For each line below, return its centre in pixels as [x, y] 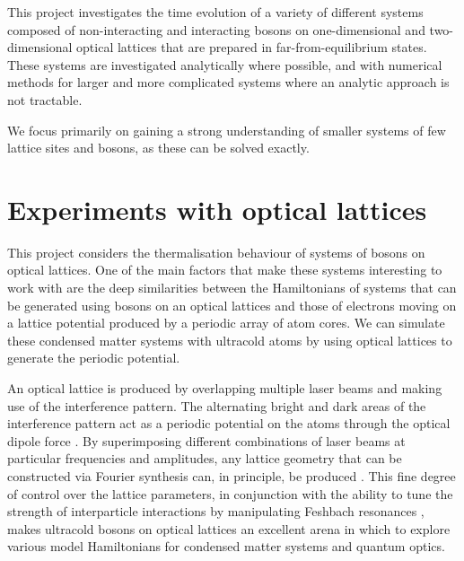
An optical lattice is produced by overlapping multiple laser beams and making [225, 388]
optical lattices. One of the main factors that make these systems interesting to [225, 270]
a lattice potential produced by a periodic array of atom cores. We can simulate [226, 323]
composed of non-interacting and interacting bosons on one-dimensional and [216, 29]
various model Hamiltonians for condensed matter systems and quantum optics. [226, 546]
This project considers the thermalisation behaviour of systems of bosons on [216, 252]
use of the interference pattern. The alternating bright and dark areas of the [217, 405]
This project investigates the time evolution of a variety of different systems [215, 12]
